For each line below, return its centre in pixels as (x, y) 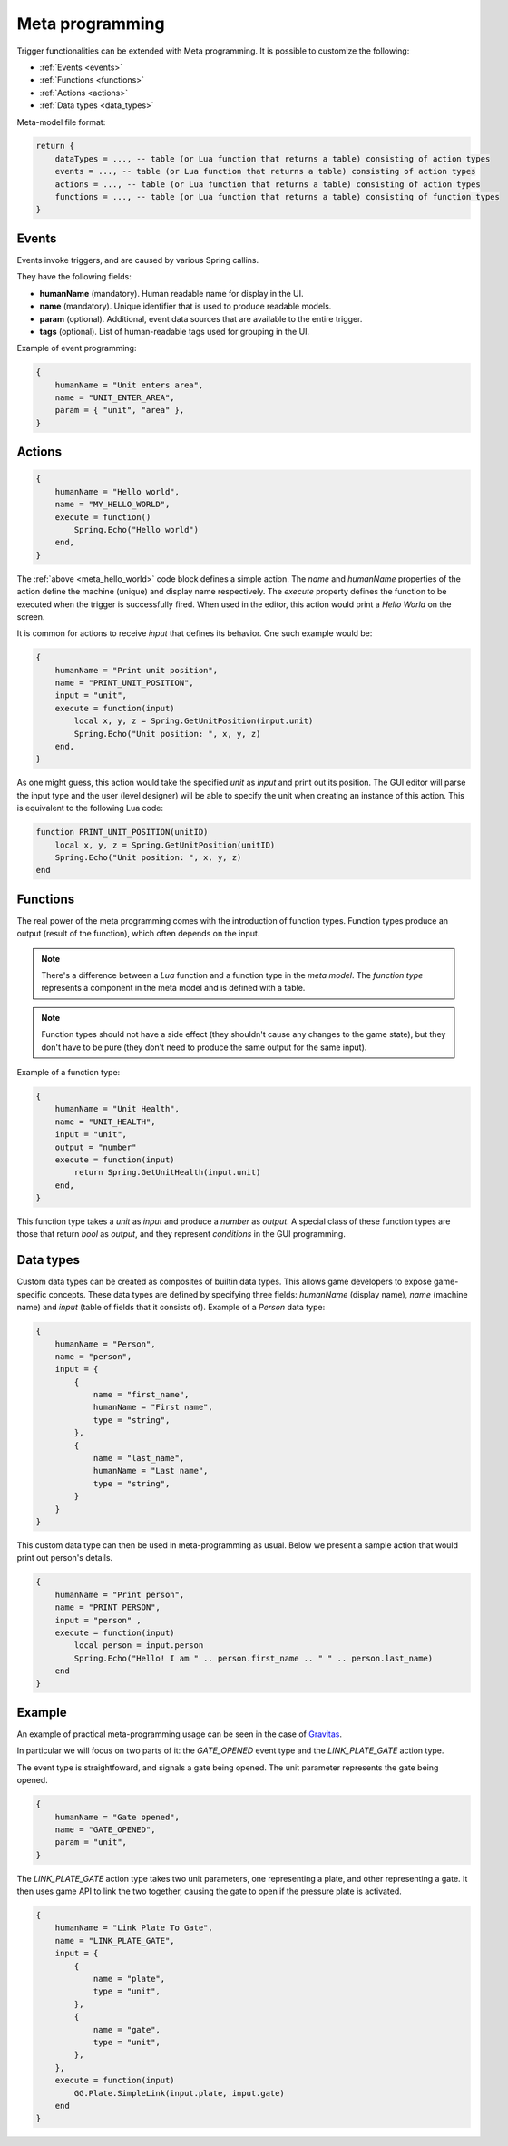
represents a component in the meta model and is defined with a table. (173, 988)
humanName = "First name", (153, 1407)
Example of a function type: (68, 1072)
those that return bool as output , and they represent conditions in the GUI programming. (181, 1234)
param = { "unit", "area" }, (120, 410)
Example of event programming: (77, 348)
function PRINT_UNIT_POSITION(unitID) (122, 832)
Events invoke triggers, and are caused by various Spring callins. (138, 260)
